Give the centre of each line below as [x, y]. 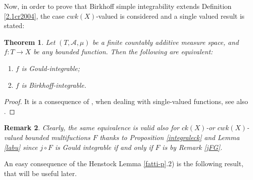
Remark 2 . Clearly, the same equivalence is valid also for [92, 127]
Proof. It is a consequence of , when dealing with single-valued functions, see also [126, 101]
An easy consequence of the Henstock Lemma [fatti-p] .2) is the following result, [124, 163]
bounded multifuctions [58, 137]
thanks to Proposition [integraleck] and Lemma [170, 137]
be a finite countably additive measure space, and [165, 42]
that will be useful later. [40, 173]
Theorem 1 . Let [30, 42]
